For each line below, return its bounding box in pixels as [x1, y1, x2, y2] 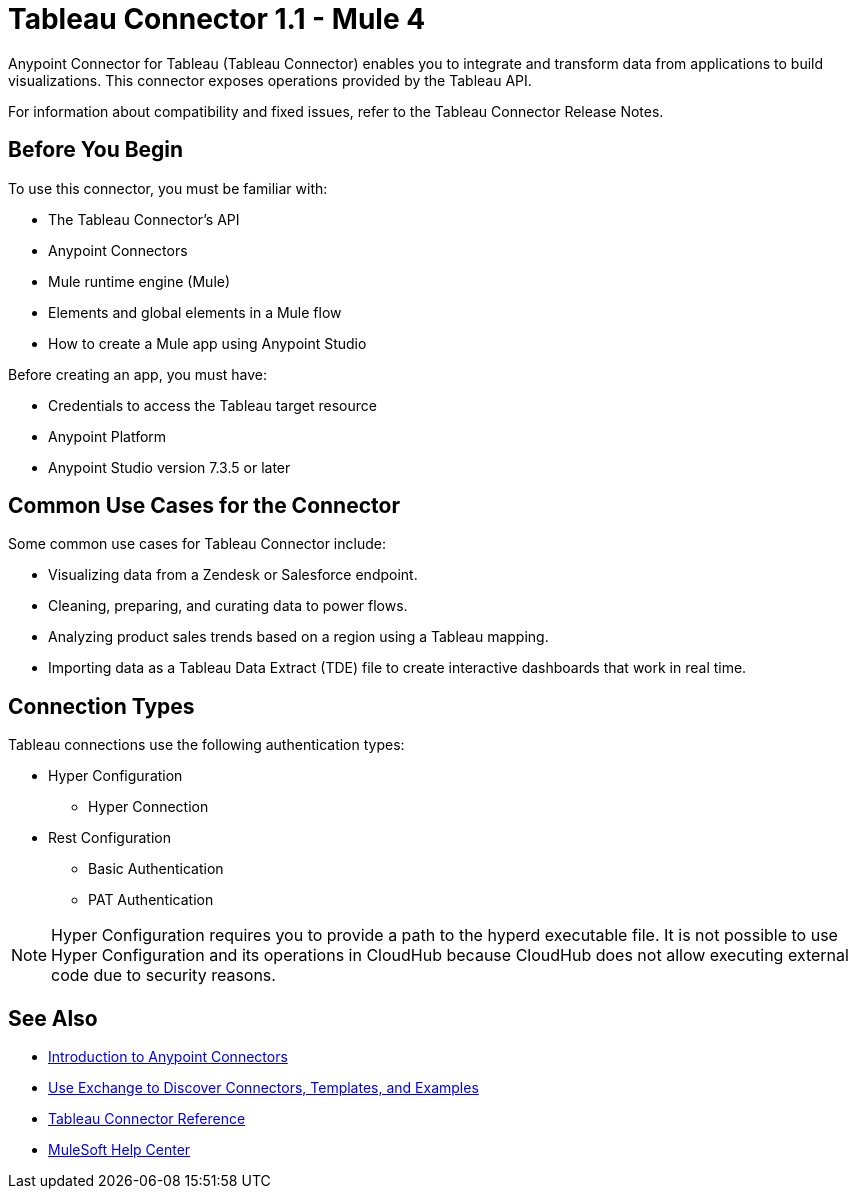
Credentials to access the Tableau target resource [48, 396, 377, 414]
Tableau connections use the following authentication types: [8, 736, 405, 754]
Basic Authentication [88, 860, 224, 878]
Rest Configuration [48, 829, 171, 847]
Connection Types [8, 693, 195, 719]
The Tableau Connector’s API [48, 210, 240, 228]
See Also [8, 1005, 98, 1031]
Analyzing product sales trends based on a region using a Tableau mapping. [48, 628, 549, 646]
